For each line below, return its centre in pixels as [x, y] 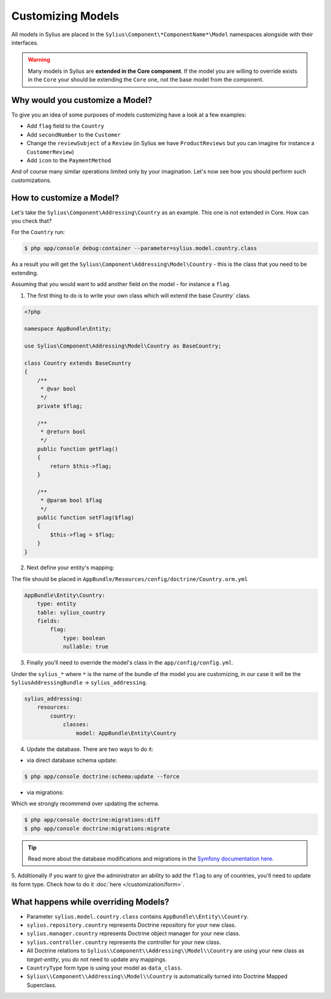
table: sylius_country [71, 612]
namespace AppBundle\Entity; [68, 329]
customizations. [31, 180]
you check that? [32, 221]
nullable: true [86, 647]
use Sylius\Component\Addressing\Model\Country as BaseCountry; [123, 346]
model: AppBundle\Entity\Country [126, 733]
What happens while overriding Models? [90, 902]
